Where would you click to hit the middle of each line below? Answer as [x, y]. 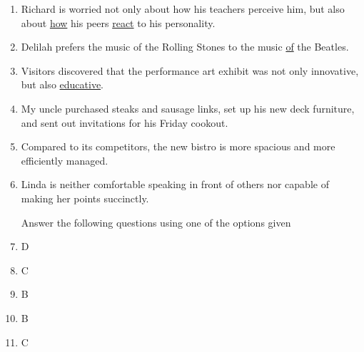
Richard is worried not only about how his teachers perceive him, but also [183, 9]
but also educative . [62, 84]
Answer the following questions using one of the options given [156, 222]
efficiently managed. [65, 160]
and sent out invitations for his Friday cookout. [125, 122]
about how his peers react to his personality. [118, 22]
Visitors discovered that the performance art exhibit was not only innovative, [190, 70]
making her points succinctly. [85, 198]
